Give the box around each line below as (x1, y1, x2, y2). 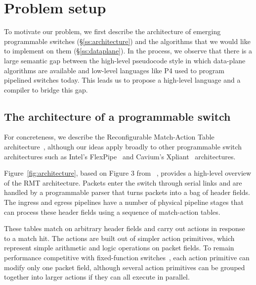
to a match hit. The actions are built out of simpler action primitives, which (4, 233, 235, 243)
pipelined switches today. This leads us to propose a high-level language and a (4, 75, 241, 85)
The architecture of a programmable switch (4, 108, 231, 124)
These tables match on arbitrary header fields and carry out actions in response (4, 223, 245, 234)
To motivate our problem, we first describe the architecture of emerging (4, 26, 221, 37)
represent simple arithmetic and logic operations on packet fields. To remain (4, 242, 234, 253)
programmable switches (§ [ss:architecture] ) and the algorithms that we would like (4, 36, 251, 46)
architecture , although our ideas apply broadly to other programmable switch (4, 142, 242, 152)
